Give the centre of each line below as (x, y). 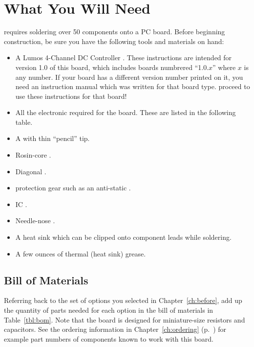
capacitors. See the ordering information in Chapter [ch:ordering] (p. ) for (115, 329)
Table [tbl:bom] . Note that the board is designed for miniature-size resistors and (125, 319)
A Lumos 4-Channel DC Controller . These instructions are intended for (124, 58)
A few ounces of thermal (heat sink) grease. (81, 253)
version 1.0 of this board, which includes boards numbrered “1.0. (112, 67)
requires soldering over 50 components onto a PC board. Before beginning (115, 32)
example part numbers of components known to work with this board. (109, 338)
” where (224, 67)
